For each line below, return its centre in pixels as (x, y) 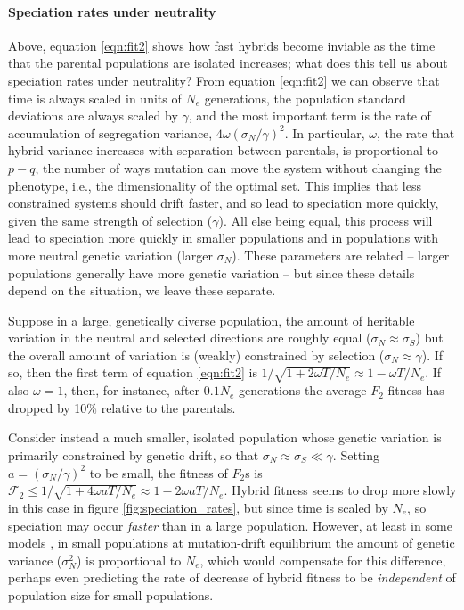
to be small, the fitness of (159, 472)
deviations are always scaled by (93, 115)
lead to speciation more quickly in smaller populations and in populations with (224, 238)
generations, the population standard (305, 98)
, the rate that (416, 132)
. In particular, (325, 132)
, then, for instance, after (132, 390)
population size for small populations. (111, 594)
